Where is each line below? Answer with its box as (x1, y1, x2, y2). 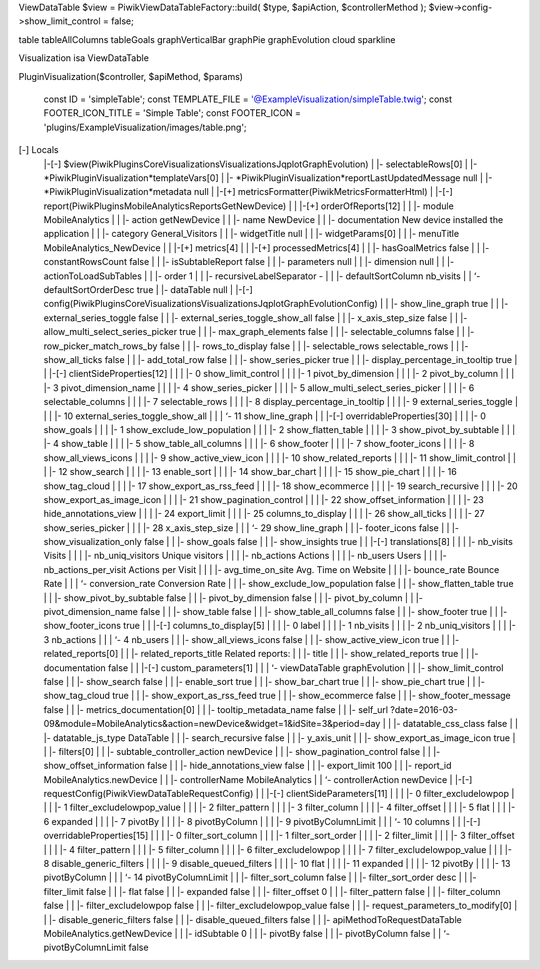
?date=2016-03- (390, 703, 459, 715)
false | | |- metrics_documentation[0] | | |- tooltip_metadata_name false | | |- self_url (43, 703, 389, 715)
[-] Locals (18, 144, 59, 156)
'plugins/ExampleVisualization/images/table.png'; (43, 121, 247, 133)
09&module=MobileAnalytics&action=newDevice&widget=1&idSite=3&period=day (43, 718, 381, 730)
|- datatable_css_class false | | (393, 718, 519, 730)
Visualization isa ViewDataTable (18, 52, 150, 64)
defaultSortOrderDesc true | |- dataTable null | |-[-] (43, 284, 254, 296)
